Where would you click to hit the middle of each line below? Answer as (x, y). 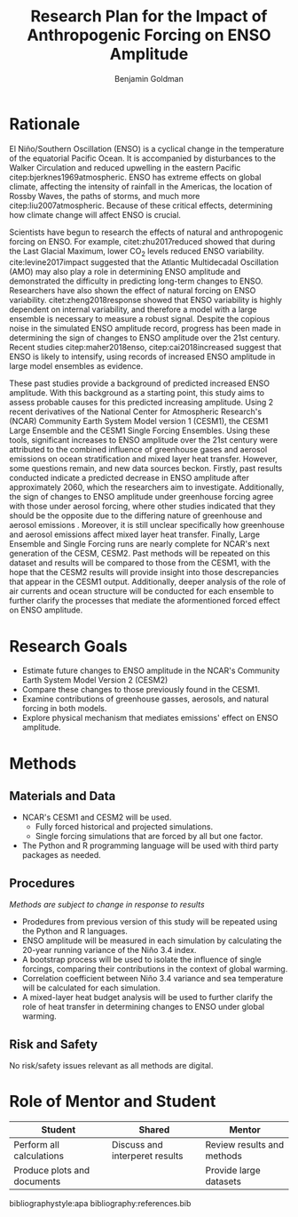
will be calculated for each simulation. (91, 988)
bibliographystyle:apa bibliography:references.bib (100, 1203)
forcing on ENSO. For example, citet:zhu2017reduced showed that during (142, 241)
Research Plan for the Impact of (149, 16)
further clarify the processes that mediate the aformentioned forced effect (145, 601)
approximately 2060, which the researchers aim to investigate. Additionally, (147, 487)
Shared (154, 1129)
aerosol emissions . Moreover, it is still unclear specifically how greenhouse (147, 525)
